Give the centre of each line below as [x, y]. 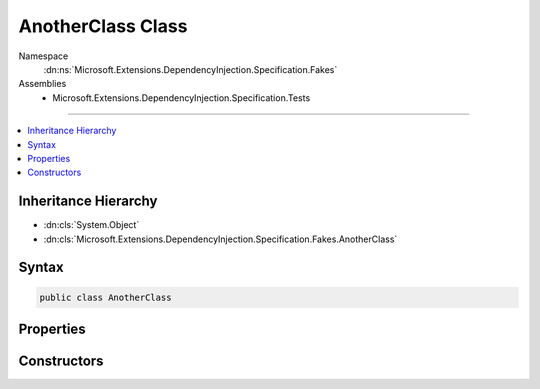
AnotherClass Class [103, 26]
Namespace [43, 56]
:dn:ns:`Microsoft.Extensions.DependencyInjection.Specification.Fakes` [190, 69]
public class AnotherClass [105, 297]
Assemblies [42, 84]
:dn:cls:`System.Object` [91, 225]
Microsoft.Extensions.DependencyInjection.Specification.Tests [181, 97]
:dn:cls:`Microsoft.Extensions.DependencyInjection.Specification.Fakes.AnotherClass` [220, 239]
